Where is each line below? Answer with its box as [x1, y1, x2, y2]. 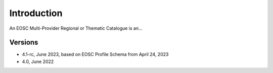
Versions [9, 38, 38, 47]
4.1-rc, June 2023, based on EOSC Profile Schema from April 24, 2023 [22, 51, 169, 57]
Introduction [9, 8, 63, 19]
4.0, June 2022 [22, 58, 54, 64]
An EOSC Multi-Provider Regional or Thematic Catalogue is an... [9, 25, 143, 31]
